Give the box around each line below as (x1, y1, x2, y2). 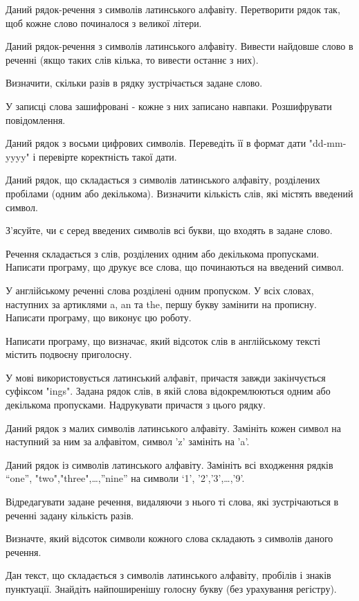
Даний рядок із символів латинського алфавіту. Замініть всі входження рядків (6, 457, 333, 472)
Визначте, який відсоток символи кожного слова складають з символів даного (6, 531, 333, 546)
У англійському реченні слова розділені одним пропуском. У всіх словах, (6, 282, 314, 297)
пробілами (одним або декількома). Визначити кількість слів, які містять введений (6, 186, 353, 200)
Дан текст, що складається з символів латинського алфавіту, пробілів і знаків (6, 568, 331, 582)
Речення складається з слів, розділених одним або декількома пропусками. (6, 246, 320, 260)
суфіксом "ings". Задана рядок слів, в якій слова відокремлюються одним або (6, 384, 331, 398)
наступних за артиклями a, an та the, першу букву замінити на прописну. (6, 296, 317, 311)
